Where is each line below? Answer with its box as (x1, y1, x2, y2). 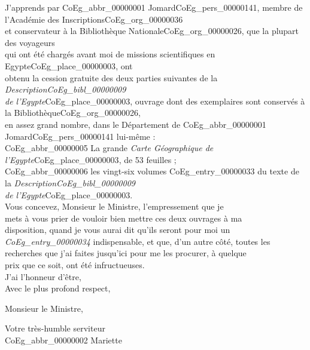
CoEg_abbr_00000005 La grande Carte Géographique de (5, 142, 214, 154)
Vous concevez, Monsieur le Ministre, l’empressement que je (5, 200, 224, 213)
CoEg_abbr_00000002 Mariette (5, 334, 122, 346)
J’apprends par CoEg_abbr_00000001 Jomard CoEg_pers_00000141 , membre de (5, 1, 303, 13)
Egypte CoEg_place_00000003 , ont (5, 59, 133, 72)
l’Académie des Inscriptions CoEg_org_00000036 (5, 13, 183, 25)
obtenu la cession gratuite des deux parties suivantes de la (5, 71, 218, 84)
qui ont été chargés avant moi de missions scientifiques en (5, 48, 215, 60)
